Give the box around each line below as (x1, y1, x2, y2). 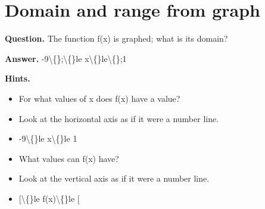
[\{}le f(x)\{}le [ (18, 192, 80, 204)
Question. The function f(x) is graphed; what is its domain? (5, 32, 228, 45)
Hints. (5, 72, 30, 85)
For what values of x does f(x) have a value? (18, 92, 180, 104)
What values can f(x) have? (18, 152, 119, 164)
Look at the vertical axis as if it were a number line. (18, 172, 210, 185)
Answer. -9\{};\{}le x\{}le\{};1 (5, 52, 127, 64)
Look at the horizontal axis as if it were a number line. (18, 112, 219, 124)
